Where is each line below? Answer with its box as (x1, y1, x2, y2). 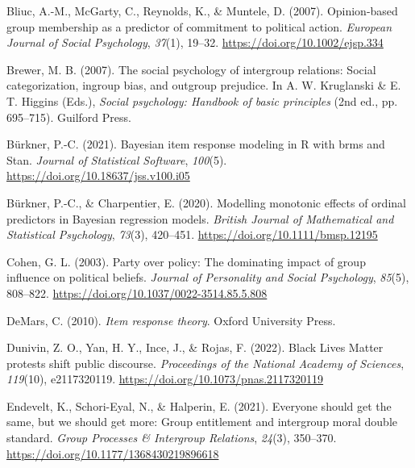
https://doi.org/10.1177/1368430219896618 (6, 445, 219, 462)
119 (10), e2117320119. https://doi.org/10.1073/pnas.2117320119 (6, 370, 324, 387)
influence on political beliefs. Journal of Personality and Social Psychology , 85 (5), (6, 269, 409, 286)
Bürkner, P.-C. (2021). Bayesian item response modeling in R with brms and (6, 136, 385, 153)
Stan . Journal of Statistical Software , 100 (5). (6, 151, 227, 168)
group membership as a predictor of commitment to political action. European (6, 18, 392, 35)
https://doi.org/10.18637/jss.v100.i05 (6, 167, 190, 184)
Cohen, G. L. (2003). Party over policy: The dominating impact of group (6, 253, 366, 270)
